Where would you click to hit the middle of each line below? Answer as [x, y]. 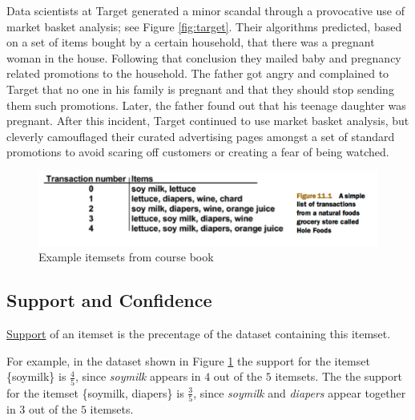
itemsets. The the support [338, 376]
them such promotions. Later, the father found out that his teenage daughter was [206, 105]
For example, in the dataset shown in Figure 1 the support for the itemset [188, 360]
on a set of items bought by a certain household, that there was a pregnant [191, 42]
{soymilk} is [36, 376]
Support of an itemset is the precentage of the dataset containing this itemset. [199, 334]
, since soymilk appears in [138, 376]
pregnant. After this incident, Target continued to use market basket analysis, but [208, 121]
